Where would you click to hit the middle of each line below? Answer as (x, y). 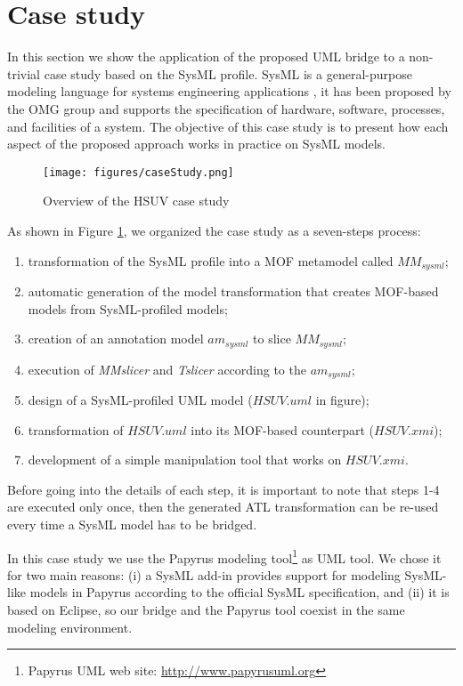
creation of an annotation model (116, 339)
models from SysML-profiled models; (128, 308)
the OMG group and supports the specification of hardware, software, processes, (226, 108)
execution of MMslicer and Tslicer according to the (167, 369)
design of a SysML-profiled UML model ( (140, 400)
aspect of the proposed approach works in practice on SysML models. (197, 144)
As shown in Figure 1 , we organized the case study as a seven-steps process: (214, 230)
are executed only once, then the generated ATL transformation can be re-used (223, 507)
